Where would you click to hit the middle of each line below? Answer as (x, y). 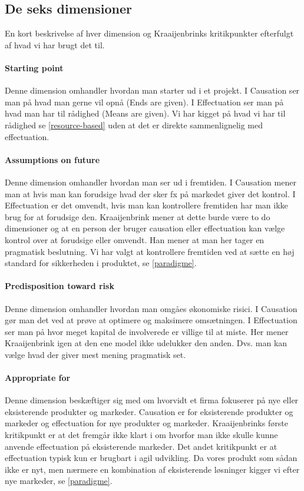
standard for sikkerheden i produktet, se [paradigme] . (101, 263)
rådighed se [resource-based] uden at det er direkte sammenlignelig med (134, 125)
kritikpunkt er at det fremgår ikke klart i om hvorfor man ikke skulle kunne (141, 435)
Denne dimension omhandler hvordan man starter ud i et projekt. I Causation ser (152, 90)
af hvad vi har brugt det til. (55, 44)
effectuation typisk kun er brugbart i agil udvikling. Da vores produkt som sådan (151, 458)
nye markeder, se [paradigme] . (59, 481)
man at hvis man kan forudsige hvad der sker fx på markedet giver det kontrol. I (150, 193)
